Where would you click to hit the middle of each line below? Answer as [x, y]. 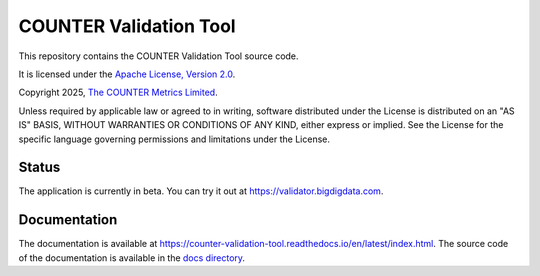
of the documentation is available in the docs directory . [131, 257]
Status [39, 167]
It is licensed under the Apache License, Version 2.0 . [127, 74]
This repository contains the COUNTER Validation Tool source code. [158, 56]
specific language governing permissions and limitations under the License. [174, 139]
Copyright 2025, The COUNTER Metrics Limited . [118, 92]
